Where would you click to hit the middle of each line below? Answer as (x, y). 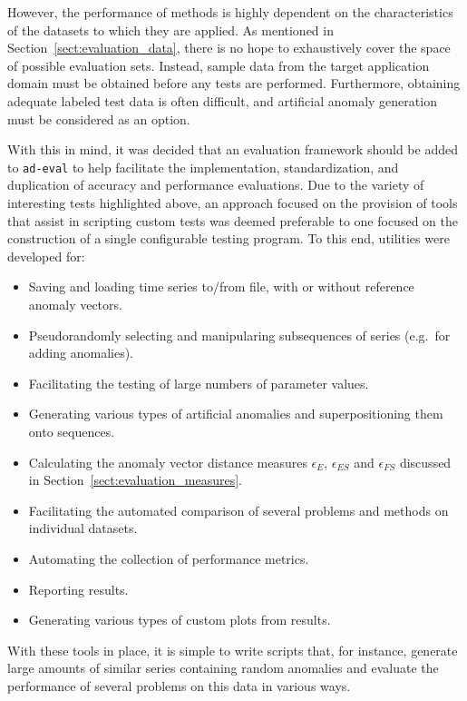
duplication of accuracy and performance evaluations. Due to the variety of (216, 185)
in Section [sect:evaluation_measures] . (135, 480)
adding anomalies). (81, 353)
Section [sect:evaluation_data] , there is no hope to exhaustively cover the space (229, 48)
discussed (425, 462)
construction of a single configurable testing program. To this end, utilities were (229, 238)
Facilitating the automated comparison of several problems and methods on (238, 510)
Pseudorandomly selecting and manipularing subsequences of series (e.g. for (239, 335)
